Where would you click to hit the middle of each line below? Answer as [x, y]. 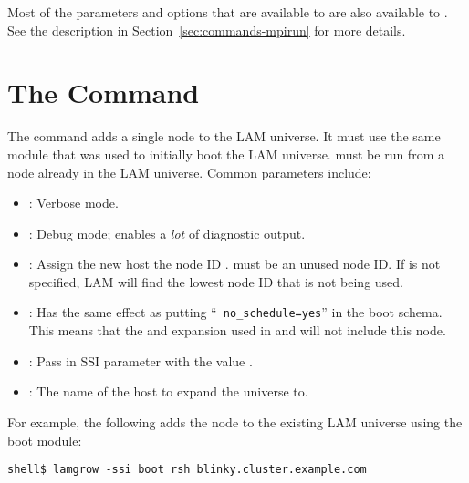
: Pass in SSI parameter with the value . [141, 360]
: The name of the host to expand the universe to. [168, 391]
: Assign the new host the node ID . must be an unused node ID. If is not [234, 264]
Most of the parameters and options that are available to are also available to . [228, 12]
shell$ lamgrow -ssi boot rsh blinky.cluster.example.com [187, 470]
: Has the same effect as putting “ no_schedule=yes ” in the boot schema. [235, 312]
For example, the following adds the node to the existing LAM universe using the [235, 421]
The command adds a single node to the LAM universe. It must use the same [224, 136]
